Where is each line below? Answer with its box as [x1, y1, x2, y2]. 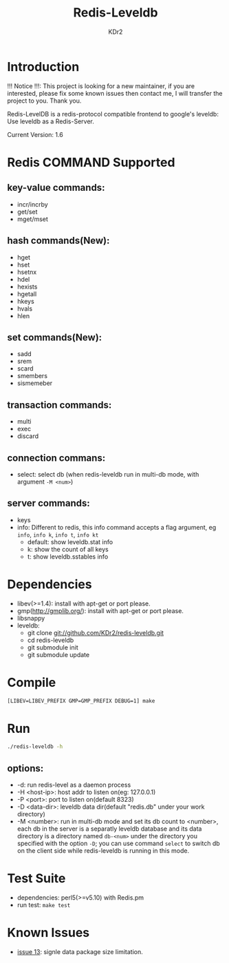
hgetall [17, 289, 37, 298]
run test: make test [17, 901, 71, 909]
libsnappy [17, 614, 45, 622]
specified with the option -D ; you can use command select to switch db [17, 839, 220, 848]
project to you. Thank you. [7, 96, 82, 105]
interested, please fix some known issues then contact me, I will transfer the [7, 89, 223, 97]
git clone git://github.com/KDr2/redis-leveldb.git [27, 628, 164, 636]
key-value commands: [7, 182, 105, 194]
